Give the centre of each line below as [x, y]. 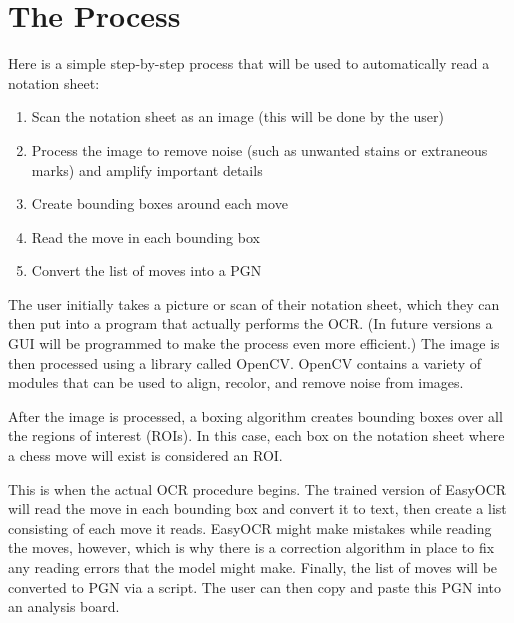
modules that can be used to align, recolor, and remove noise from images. [236, 382]
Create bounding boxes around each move [159, 203]
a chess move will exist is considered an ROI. [145, 455]
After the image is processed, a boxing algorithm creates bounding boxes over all [255, 415]
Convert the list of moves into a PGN [146, 270]
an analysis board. [64, 606]
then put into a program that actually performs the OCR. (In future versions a [250, 323]
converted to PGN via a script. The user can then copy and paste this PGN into [254, 586]
